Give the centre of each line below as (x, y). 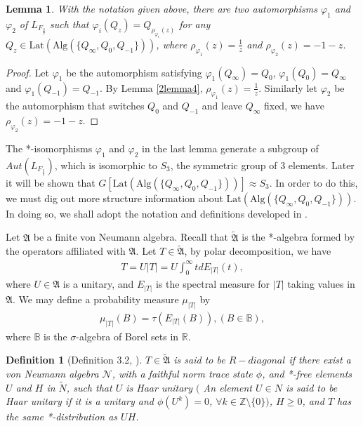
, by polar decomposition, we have (258, 251)
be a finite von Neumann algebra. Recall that (131, 237)
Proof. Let (27, 72)
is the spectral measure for (213, 284)
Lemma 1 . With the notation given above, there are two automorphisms (161, 8)
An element (227, 387)
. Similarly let (288, 87)
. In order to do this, (313, 182)
